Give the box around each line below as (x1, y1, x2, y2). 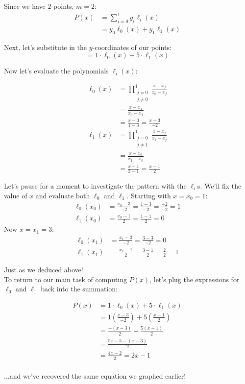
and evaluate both (35, 190, 90, 200)
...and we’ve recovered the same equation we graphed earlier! (4, 370, 186, 381)
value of (4, 190, 27, 200)
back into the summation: (41, 284, 118, 294)
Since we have (4, 1, 46, 11)
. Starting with (126, 190, 171, 200)
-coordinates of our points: (92, 42, 171, 52)
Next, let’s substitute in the (4, 42, 87, 52)
